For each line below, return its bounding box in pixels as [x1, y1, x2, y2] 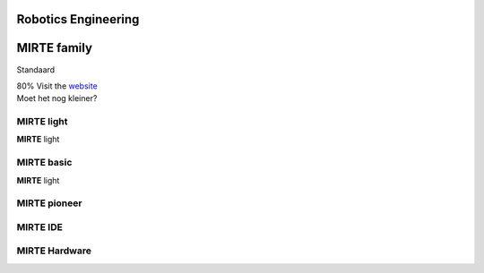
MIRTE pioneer [16, 197, 82, 209]
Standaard [16, 64, 56, 75]
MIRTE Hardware [16, 244, 91, 257]
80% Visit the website [16, 81, 98, 91]
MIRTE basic [16, 157, 73, 169]
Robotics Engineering [16, 12, 140, 27]
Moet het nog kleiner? [16, 93, 98, 104]
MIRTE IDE [16, 220, 63, 233]
